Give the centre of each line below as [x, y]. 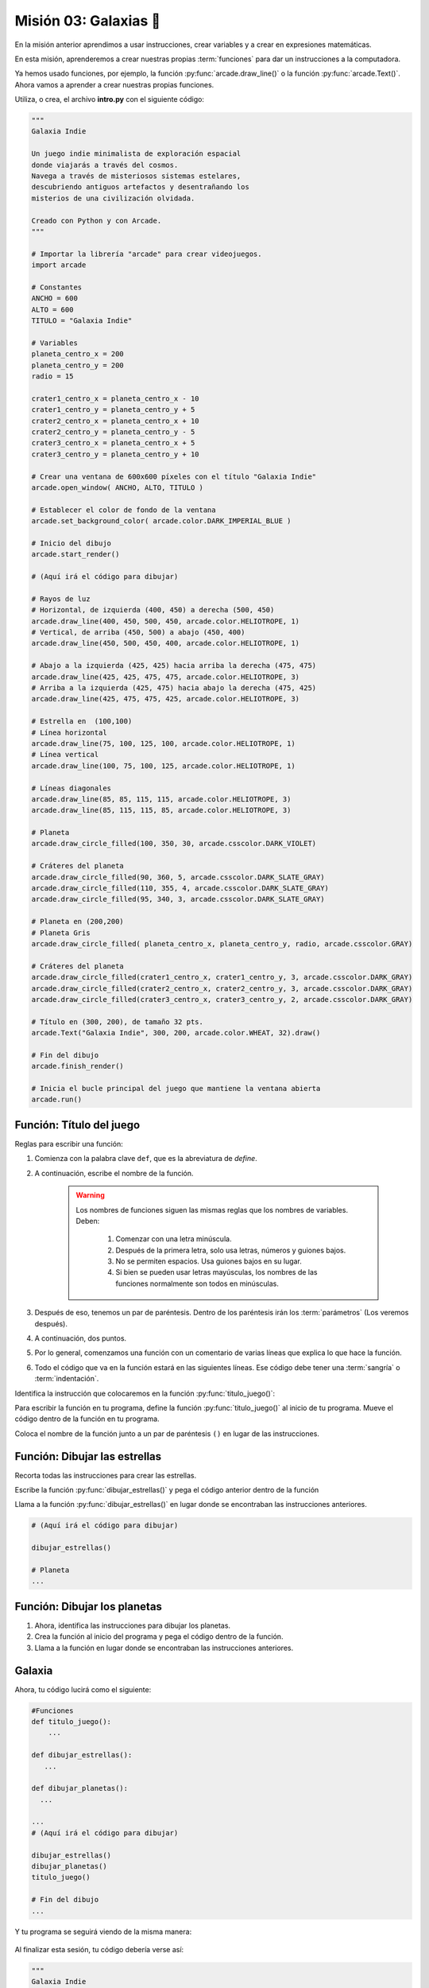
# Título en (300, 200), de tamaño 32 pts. [118, 1021]
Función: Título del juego [77, 1125]
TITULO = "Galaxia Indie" [82, 321]
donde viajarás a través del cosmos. [105, 165]
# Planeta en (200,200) [78, 922]
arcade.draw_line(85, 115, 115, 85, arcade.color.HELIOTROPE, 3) [161, 810]
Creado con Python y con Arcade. [97, 220]
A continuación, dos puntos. [81, 1338]
